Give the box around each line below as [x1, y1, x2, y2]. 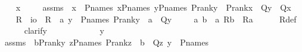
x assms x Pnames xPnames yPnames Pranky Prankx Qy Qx [15, 1, 291, 13]
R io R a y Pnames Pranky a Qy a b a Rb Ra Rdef [15, 12, 297, 25]
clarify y [24, 24, 104, 37]
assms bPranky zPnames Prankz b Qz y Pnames [4, 35, 208, 48]
